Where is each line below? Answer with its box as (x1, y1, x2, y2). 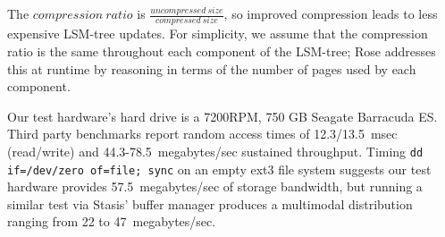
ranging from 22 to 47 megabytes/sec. (7, 212, 216, 231)
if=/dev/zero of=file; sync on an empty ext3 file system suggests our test (7, 159, 432, 178)
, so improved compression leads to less (223, 4, 438, 22)
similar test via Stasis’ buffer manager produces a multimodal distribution (7, 194, 413, 213)
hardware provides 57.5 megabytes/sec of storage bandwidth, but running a (7, 177, 423, 196)
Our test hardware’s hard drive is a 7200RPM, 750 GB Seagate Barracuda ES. (7, 106, 438, 125)
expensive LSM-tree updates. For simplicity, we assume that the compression (7, 24, 428, 43)
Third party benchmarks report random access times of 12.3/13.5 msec (7, 124, 398, 143)
